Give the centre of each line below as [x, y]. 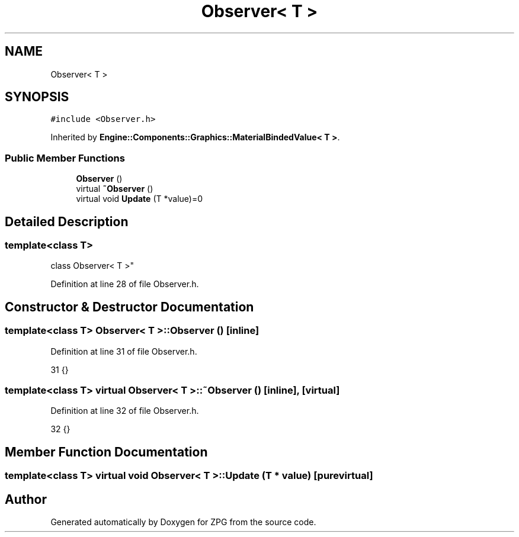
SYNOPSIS [37, 97]
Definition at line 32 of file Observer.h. [125, 411]
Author [26, 499]
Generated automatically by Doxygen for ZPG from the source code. [183, 522]
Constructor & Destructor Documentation [129, 307]
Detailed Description [67, 221]
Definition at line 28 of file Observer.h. [125, 284]
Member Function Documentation [106, 452]
